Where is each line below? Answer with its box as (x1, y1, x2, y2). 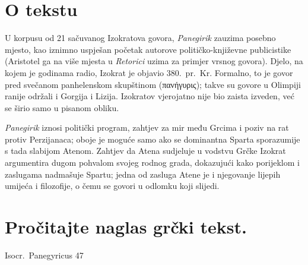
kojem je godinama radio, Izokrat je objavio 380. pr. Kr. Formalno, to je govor (5, 66, 293, 78)
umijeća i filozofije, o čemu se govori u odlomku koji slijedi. (5, 179, 220, 192)
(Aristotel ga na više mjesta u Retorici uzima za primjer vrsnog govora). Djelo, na (5, 55, 303, 67)
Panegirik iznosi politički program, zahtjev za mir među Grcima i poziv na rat (5, 121, 289, 134)
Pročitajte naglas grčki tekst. (5, 214, 247, 239)
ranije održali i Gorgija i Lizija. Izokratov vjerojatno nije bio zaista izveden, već (5, 90, 294, 102)
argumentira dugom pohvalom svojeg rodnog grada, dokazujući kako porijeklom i (5, 156, 300, 169)
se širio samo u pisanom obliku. (5, 101, 119, 113)
